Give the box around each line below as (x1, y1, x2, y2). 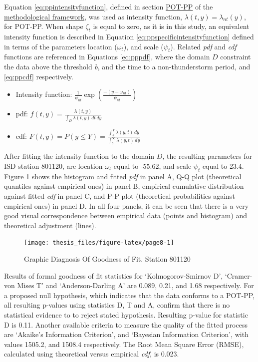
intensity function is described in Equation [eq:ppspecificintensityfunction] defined (4, 31, 254, 41)
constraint (220, 51, 251, 62)
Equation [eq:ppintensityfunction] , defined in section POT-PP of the (4, 1, 213, 11)
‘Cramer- (225, 270, 253, 281)
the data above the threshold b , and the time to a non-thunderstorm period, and (4, 61, 251, 71)
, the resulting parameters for (162, 151, 253, 161)
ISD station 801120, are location (4, 160, 103, 171)
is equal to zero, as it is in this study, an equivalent (93, 21, 250, 31)
